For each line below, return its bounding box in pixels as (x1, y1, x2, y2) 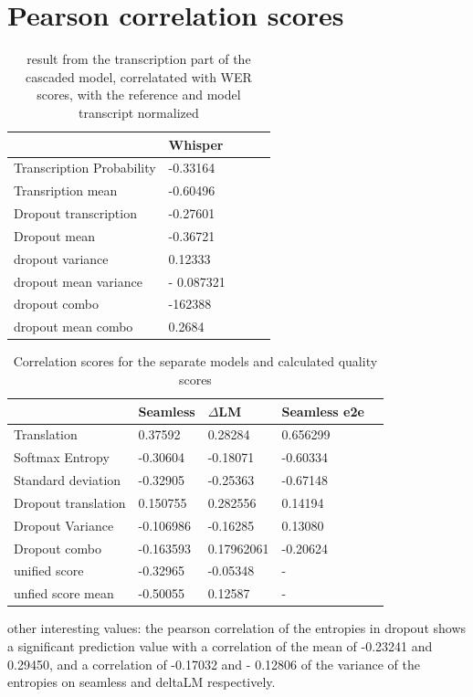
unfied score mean (14, 584, 114, 603)
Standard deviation (14, 470, 121, 490)
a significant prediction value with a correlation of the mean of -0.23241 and (7, 636, 433, 655)
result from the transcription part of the (26, 49, 251, 69)
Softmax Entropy (14, 448, 110, 467)
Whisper (168, 134, 224, 153)
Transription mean (14, 181, 118, 200)
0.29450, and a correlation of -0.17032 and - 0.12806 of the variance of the (7, 654, 421, 673)
